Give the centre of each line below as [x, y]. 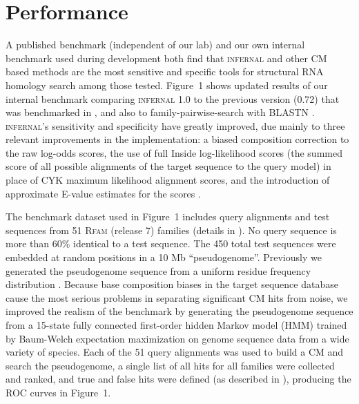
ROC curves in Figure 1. [58, 392]
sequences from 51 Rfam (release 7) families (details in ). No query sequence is [171, 230]
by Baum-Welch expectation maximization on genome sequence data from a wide [177, 338]
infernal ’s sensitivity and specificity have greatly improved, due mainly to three [175, 125]
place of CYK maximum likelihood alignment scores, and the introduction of [168, 180]
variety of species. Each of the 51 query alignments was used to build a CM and [175, 352]
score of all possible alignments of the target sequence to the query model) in [168, 166]
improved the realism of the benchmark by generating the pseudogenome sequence [179, 311]
